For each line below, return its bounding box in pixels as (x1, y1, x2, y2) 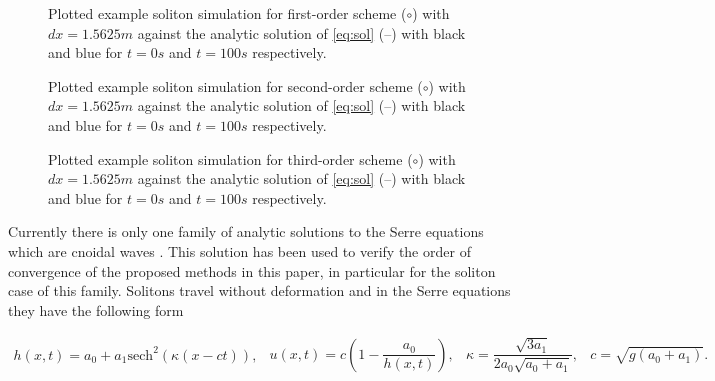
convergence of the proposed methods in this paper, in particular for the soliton (8, 260, 496, 281)
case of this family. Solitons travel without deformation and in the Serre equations (8, 280, 511, 301)
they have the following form (8, 299, 184, 320)
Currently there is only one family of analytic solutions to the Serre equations (8, 221, 484, 242)
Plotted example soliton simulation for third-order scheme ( (48, 148, 413, 169)
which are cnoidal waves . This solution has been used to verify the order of (8, 240, 471, 261)
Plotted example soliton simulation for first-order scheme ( (48, 3, 407, 23)
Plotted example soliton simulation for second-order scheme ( (48, 75, 423, 96)
